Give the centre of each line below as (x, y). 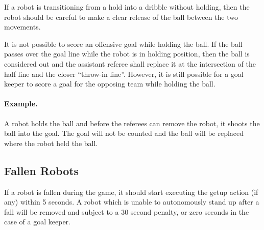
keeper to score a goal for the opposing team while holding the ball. (110, 84)
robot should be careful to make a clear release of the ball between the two (121, 17)
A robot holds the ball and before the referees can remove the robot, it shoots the (132, 123)
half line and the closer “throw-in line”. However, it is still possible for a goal (124, 74)
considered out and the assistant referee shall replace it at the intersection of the (130, 63)
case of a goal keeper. (37, 222)
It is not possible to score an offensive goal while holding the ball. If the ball (123, 44)
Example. (21, 104)
